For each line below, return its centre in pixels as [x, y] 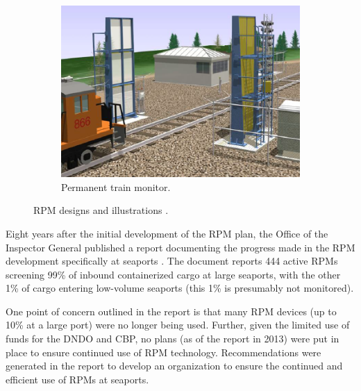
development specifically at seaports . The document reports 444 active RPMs [172, 261]
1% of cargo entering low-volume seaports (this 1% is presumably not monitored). [180, 288]
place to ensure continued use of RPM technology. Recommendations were [163, 352]
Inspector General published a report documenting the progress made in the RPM [180, 247]
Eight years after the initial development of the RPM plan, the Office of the [167, 233]
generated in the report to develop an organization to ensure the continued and [174, 366]
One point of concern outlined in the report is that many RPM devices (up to [171, 311]
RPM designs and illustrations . [101, 210]
